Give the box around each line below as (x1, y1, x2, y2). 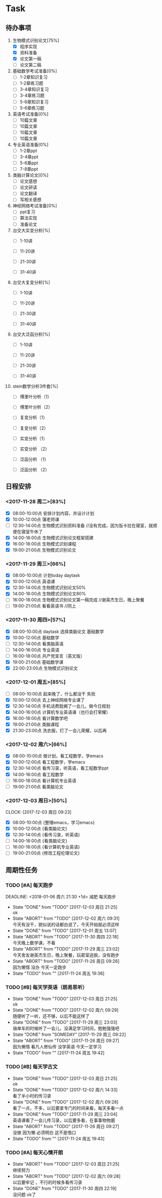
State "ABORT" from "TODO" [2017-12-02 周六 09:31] (12, 915, 120, 921)
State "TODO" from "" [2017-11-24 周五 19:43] (12, 1135, 105, 1141)
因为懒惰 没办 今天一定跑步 (12, 964, 67, 970)
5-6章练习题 (19, 105, 45, 110)
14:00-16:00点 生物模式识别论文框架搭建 (12, 535, 94, 541)
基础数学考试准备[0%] (12, 68, 57, 74)
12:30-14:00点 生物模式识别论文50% (12, 585, 86, 590)
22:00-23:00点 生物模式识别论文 (12, 665, 78, 671)
